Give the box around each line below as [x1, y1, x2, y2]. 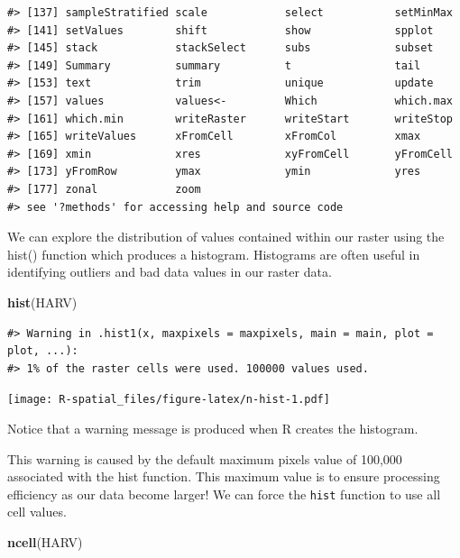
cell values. [7, 502, 67, 521]
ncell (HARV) [7, 532, 83, 551]
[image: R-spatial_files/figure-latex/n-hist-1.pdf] [7, 393, 330, 407]
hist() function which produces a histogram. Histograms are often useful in [7, 244, 420, 263]
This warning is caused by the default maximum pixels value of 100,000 [7, 449, 402, 468]
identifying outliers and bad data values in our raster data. [7, 262, 332, 281]
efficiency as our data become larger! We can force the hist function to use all [7, 484, 441, 503]
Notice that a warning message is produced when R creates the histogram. [7, 418, 419, 437]
